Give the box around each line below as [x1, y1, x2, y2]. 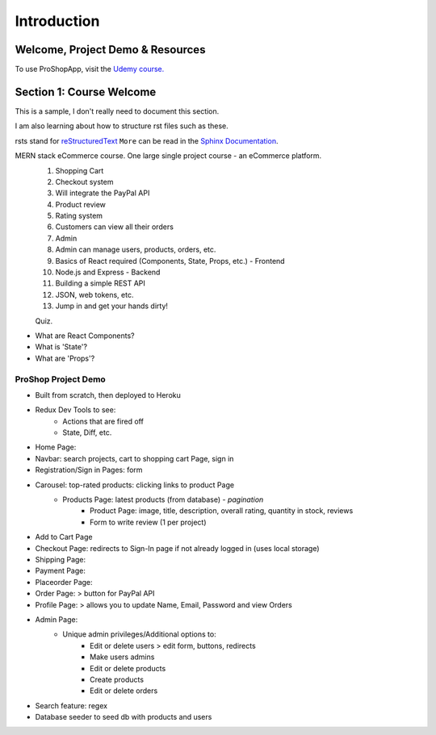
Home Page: [35, 442, 77, 452]
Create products [90, 674, 145, 684]
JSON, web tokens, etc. [55, 290, 134, 299]
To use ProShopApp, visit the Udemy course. [15, 65, 165, 74]
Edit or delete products [90, 663, 166, 673]
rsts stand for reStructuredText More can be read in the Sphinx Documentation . [15, 136, 279, 145]
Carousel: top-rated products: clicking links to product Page [35, 480, 234, 490]
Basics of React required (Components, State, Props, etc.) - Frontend [55, 256, 286, 265]
